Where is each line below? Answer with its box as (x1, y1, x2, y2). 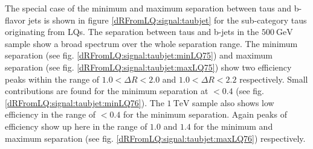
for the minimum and (193, 119, 273, 132)
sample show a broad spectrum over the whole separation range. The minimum (5, 37, 298, 49)
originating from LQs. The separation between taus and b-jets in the (5, 25, 259, 38)
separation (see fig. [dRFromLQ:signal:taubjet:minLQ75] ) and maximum (5, 49, 273, 62)
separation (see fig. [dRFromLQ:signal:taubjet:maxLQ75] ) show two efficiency (5, 60, 292, 73)
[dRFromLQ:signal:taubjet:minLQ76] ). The (5, 96, 164, 109)
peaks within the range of (5, 72, 100, 85)
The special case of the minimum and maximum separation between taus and (5, 2, 291, 14)
